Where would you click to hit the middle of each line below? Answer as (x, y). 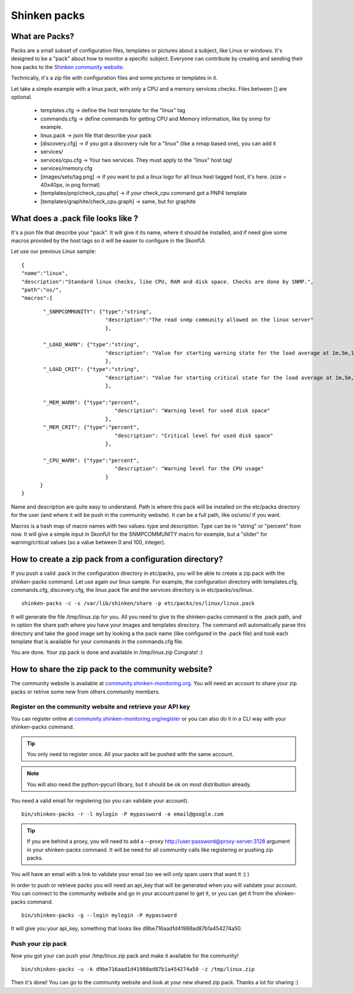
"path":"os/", (42, 290)
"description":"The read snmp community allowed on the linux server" (209, 320)
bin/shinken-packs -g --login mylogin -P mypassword (99, 915)
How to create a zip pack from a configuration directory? (117, 559)
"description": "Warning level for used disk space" (192, 411)
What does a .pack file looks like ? (75, 218)
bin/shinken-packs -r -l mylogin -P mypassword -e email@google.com (122, 814)
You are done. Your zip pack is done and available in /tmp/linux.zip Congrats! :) (107, 652)
